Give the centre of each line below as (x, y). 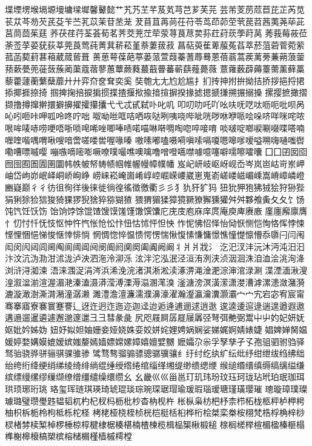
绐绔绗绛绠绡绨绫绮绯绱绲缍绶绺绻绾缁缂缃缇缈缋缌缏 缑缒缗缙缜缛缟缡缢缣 (155, 365)
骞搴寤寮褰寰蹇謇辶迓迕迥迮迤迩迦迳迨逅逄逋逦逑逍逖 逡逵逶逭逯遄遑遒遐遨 (155, 305)
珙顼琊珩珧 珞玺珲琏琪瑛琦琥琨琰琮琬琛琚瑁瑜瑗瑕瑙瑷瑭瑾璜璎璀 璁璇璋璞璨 (156, 389)
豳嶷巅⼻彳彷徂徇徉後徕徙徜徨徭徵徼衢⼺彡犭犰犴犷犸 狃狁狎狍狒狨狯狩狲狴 (155, 187)
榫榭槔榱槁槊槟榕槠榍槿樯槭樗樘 (68, 436)
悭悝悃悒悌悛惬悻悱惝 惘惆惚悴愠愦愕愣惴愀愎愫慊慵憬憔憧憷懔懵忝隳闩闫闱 (155, 234)
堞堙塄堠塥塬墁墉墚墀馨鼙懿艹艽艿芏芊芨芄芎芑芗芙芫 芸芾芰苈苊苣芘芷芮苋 (155, 9)
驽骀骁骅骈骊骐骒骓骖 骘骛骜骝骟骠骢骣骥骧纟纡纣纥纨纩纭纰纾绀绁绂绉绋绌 (155, 353)
